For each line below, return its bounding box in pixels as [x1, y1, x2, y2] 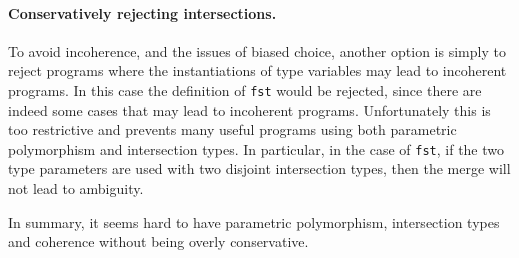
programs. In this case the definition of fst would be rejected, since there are [8, 79, 482, 100]
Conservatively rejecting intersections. [8, 2, 277, 23]
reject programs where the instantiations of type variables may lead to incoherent [8, 60, 507, 81]
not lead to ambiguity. [8, 178, 144, 199]
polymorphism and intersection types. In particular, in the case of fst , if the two [8, 138, 505, 159]
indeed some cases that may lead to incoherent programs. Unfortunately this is [8, 99, 491, 120]
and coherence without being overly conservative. [8, 231, 309, 252]
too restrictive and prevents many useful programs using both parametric [8, 119, 457, 140]
